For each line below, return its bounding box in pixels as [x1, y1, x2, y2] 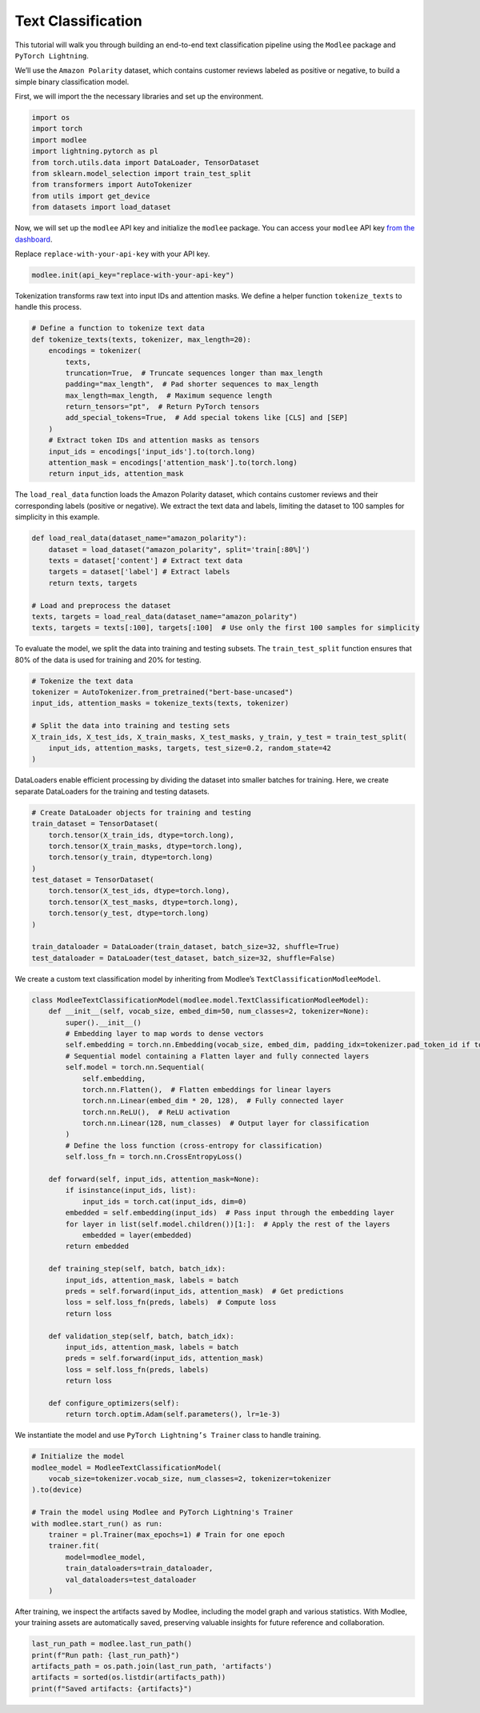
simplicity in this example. [14, 512, 100, 522]
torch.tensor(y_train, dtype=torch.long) [48, 853, 214, 862]
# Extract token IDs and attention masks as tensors [48, 436, 260, 445]
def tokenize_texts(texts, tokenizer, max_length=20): [31, 334, 251, 344]
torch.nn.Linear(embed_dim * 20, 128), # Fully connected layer [82, 1096, 344, 1106]
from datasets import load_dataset [31, 202, 171, 212]
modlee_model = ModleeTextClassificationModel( [31, 1463, 222, 1472]
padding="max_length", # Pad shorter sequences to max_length [65, 380, 319, 389]
